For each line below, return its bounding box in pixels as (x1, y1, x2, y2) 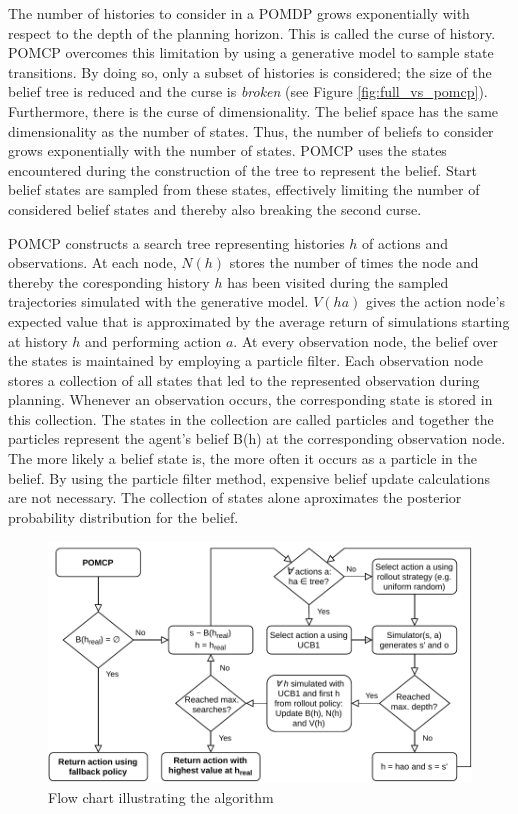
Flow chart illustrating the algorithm (48, 786, 274, 807)
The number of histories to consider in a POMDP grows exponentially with (8, 3, 470, 23)
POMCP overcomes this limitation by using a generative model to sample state (8, 42, 494, 63)
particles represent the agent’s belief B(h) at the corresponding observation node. (8, 428, 506, 449)
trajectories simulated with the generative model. (8, 291, 309, 312)
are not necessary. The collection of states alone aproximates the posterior (8, 487, 462, 508)
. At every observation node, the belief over (233, 330, 498, 351)
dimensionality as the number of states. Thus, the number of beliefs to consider (8, 120, 494, 141)
